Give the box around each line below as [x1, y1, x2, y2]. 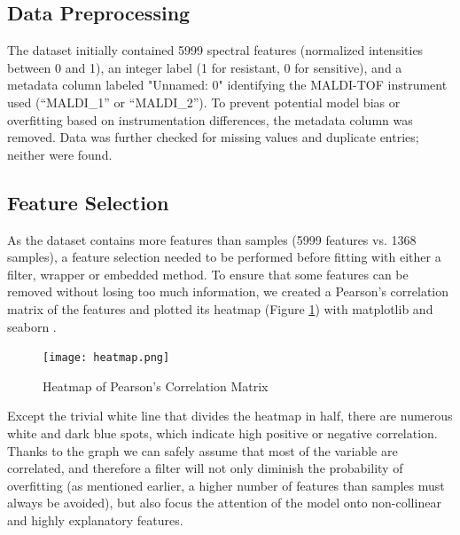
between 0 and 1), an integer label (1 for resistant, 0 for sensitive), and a [7, 58, 402, 76]
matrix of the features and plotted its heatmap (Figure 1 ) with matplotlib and [7, 299, 433, 318]
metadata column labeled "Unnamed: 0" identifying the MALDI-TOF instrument [7, 75, 448, 94]
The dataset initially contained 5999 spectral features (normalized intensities [7, 41, 424, 59]
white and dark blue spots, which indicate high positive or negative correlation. [7, 423, 438, 442]
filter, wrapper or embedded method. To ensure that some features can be [7, 264, 409, 283]
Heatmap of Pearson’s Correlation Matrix [43, 376, 269, 395]
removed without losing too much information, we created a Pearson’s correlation [7, 282, 449, 301]
